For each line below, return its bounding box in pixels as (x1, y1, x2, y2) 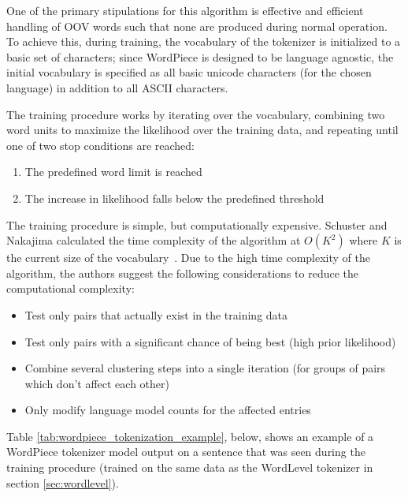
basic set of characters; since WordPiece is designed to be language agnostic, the (6, 48, 394, 65)
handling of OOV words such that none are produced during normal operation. (6, 17, 388, 34)
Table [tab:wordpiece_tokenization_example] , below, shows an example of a (6, 428, 374, 444)
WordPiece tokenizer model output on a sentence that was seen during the (6, 443, 365, 460)
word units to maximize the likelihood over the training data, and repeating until (6, 121, 399, 138)
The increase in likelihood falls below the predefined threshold (24, 189, 325, 206)
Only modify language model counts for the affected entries (24, 402, 311, 418)
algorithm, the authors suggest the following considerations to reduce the (6, 264, 358, 281)
